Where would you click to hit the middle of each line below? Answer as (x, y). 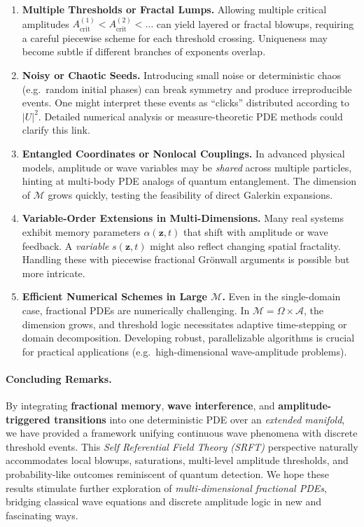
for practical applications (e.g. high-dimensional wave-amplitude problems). (184, 351)
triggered (28, 419)
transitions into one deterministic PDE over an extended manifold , (199, 419)
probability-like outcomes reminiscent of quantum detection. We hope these (167, 474)
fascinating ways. (42, 515)
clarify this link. (56, 130)
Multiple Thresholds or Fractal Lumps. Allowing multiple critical (174, 9)
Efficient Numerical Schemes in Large (114, 296)
